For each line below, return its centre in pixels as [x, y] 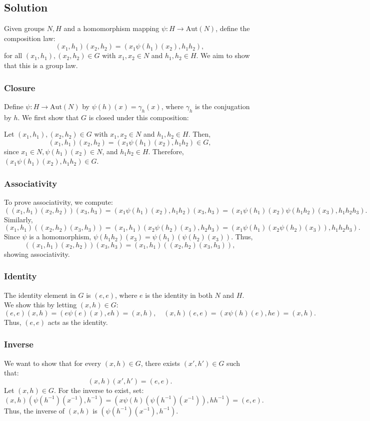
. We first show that [48, 117]
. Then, [199, 134]
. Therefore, [166, 151]
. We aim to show [223, 55]
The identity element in [40, 295]
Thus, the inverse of [34, 410]
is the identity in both [179, 295]
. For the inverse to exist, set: [99, 390]
